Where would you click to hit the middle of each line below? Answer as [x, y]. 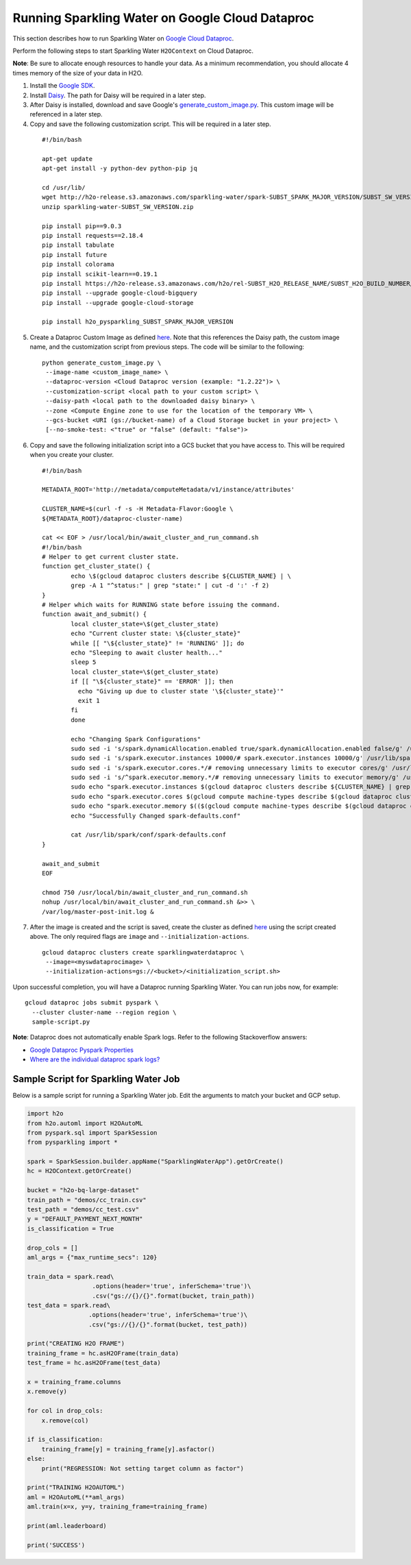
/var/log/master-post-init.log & [98, 912]
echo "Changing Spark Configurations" [136, 739]
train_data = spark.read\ [71, 1277]
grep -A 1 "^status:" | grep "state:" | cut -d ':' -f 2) [170, 586]
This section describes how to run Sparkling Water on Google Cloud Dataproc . [123, 38]
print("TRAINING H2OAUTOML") [76, 1488]
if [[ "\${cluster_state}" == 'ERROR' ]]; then [152, 681]
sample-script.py [61, 1022]
